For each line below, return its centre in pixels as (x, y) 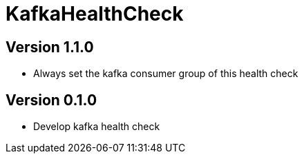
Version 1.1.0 (50, 47)
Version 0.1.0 (51, 100)
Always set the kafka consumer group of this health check (166, 74)
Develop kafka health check (97, 127)
